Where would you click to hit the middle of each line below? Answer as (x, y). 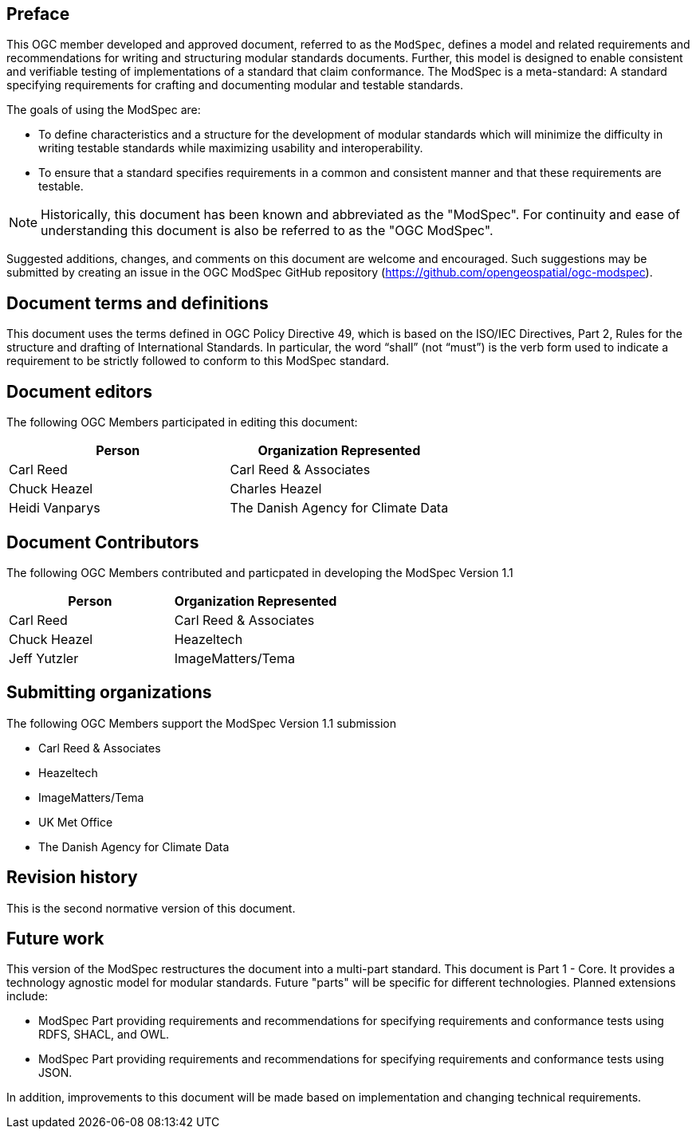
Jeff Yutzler (44, 658)
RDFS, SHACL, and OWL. (104, 1035)
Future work (55, 939)
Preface (38, 14)
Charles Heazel (276, 489)
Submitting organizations (109, 693)
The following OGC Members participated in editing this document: (182, 422)
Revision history (72, 878)
